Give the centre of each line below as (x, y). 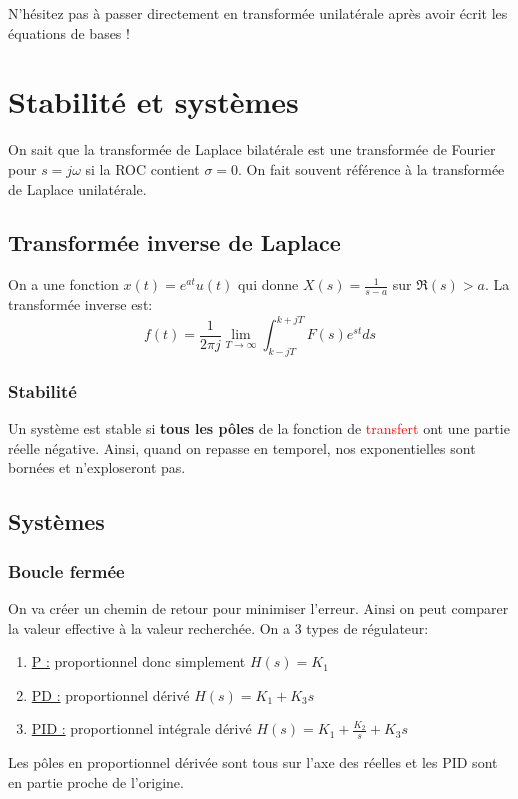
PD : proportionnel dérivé (110, 694)
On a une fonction (63, 284)
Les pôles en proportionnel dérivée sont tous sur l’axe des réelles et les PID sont (253, 762)
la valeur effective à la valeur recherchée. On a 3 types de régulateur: (218, 627)
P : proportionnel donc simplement (138, 661)
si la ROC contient (142, 168)
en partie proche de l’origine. (96, 781)
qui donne (268, 284)
